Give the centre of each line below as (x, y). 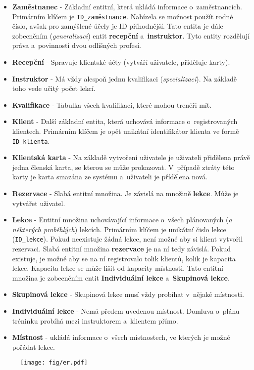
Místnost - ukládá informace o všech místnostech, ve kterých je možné (121, 337)
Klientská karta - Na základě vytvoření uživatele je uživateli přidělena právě (131, 157)
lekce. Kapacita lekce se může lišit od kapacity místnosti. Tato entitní (118, 268)
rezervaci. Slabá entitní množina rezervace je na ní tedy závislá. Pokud (121, 249)
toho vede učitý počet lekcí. (54, 88)
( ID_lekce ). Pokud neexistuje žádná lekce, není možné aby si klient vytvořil (127, 239)
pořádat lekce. (33, 347)
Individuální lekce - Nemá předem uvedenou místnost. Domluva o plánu (126, 311)
